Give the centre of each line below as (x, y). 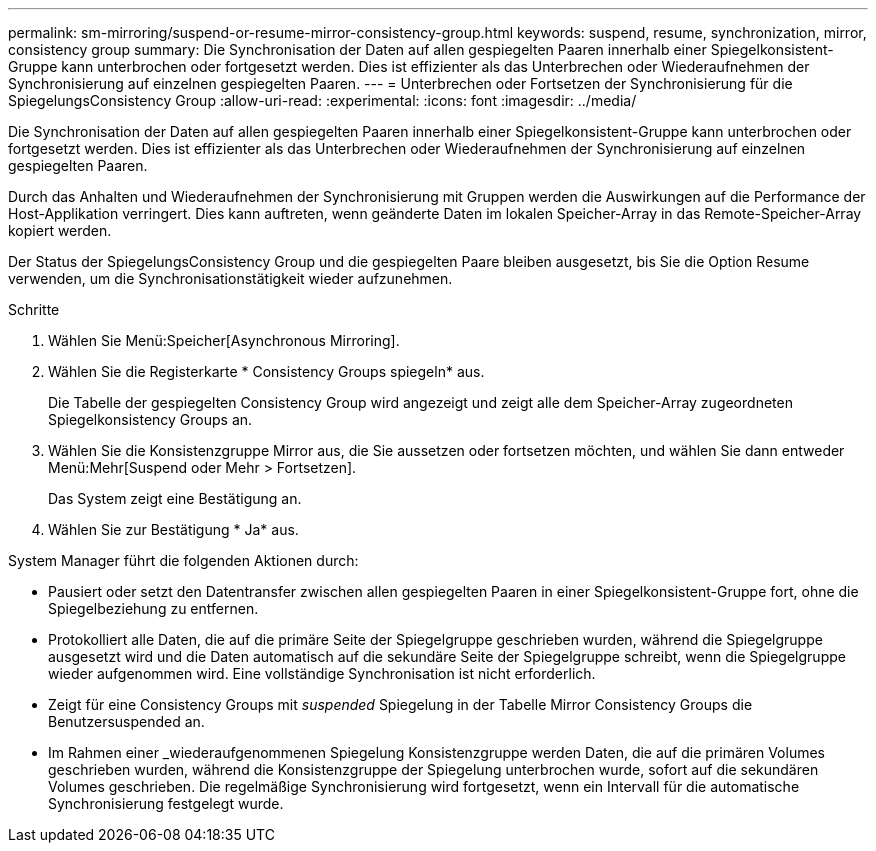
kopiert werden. (60, 230)
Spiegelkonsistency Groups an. (150, 419)
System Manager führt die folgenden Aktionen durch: (183, 560)
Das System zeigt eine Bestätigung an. (175, 498)
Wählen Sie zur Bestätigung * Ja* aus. (173, 529)
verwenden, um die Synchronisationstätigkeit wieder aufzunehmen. (230, 278)
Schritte (34, 309)
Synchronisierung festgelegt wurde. (166, 803)
